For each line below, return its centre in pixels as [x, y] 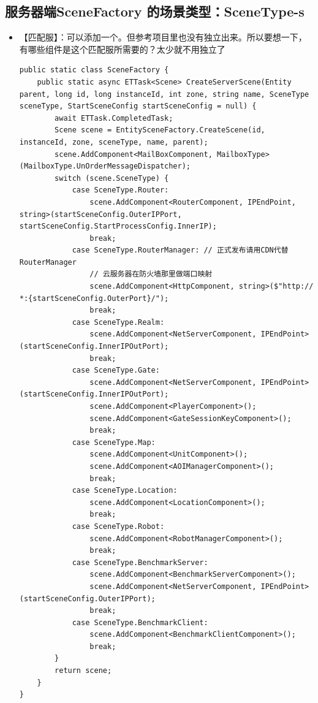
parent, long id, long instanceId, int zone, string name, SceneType [164, 94]
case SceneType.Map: [114, 442]
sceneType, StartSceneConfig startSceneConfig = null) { [138, 106]
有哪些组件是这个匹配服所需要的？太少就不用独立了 [122, 49]
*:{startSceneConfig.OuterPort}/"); [94, 298]
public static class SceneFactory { [94, 70]
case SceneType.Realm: [118, 322]
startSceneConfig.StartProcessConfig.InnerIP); [118, 226]
